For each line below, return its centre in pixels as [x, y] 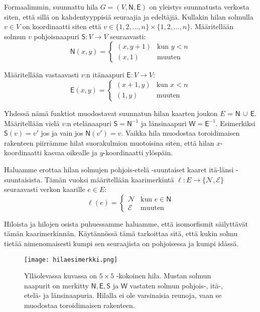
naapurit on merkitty [56, 285]
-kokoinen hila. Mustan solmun [164, 276]
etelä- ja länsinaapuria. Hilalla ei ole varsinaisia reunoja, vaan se [123, 295]
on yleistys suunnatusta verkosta [199, 7]
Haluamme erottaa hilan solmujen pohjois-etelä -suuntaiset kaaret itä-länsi [119, 169]
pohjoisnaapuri [56, 36]
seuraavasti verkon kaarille [45, 189]
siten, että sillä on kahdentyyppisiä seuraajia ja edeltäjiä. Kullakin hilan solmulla [129, 16]
